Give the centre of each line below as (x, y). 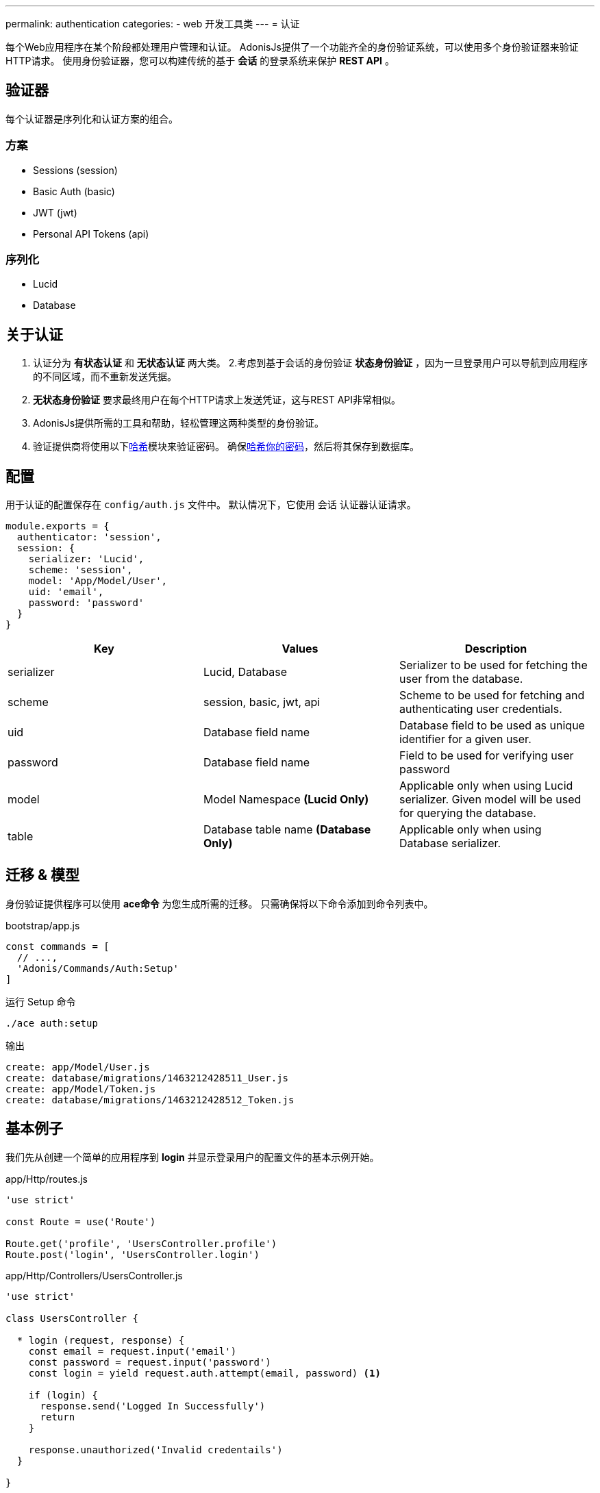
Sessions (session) (75, 170)
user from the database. (461, 679)
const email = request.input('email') (133, 1351)
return (58, 1417)
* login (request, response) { (101, 1340)
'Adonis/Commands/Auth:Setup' (98, 968)
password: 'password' (86, 603)
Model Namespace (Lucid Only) (286, 800)
